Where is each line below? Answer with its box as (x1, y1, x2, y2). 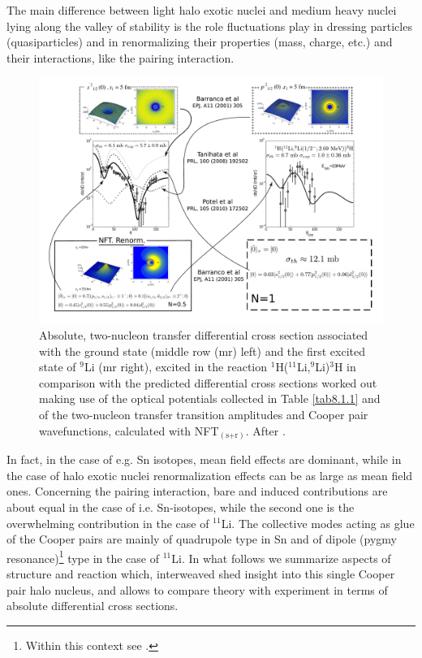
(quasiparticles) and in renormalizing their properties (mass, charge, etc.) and (6, 33, 393, 50)
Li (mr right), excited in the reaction (84, 358, 268, 375)
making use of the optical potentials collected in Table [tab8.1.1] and (39, 390, 381, 407)
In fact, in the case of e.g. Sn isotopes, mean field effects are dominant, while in (6, 451, 402, 468)
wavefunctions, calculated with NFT (39, 422, 219, 439)
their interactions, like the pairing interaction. (6, 49, 235, 66)
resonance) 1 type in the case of (6, 547, 160, 566)
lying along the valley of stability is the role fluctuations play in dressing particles (6, 17, 412, 34)
